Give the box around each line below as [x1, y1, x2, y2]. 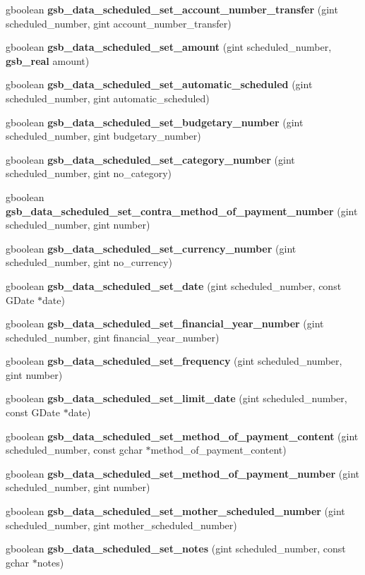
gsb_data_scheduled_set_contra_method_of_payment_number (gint [6, 203, 358, 218]
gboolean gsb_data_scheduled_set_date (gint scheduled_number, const [6, 278, 342, 293]
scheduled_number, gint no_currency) [6, 255, 172, 270]
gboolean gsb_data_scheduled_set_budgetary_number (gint [6, 114, 304, 129]
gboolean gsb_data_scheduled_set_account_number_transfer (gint [6, 2, 338, 16]
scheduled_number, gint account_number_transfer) [6, 16, 232, 30]
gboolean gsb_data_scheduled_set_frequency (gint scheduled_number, [6, 353, 342, 368]
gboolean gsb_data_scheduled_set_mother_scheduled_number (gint [6, 504, 345, 519]
